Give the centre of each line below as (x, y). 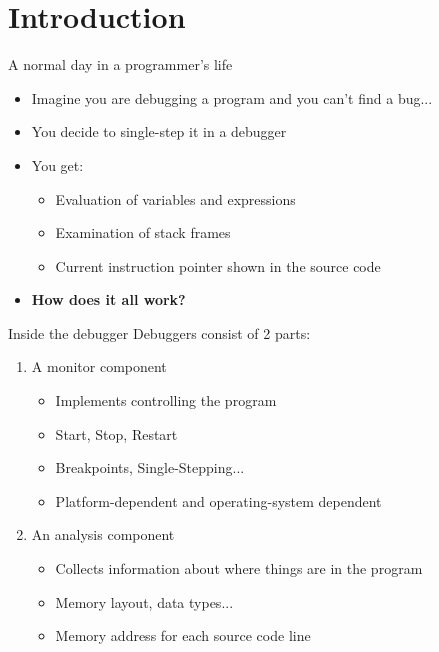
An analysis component (103, 534)
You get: (57, 164)
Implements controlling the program (166, 400)
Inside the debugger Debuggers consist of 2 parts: (159, 332)
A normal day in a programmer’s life (120, 64)
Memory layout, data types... (144, 601)
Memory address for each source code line (183, 635)
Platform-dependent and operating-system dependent (218, 500)
